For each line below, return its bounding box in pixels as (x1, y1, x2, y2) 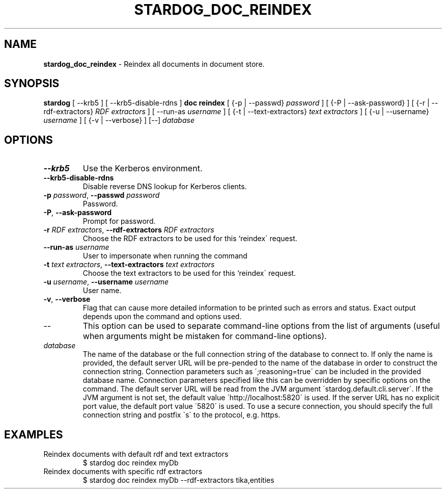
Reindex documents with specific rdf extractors (43, 467, 203, 476)
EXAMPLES (4, 428, 63, 441)
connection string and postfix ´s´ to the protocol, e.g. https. (82, 410, 281, 420)
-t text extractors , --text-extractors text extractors (43, 260, 215, 269)
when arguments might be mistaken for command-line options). (82, 331, 327, 342)
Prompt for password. (82, 217, 156, 226)
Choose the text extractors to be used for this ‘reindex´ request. (82, 269, 296, 278)
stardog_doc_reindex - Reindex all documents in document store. (43, 59, 265, 68)
